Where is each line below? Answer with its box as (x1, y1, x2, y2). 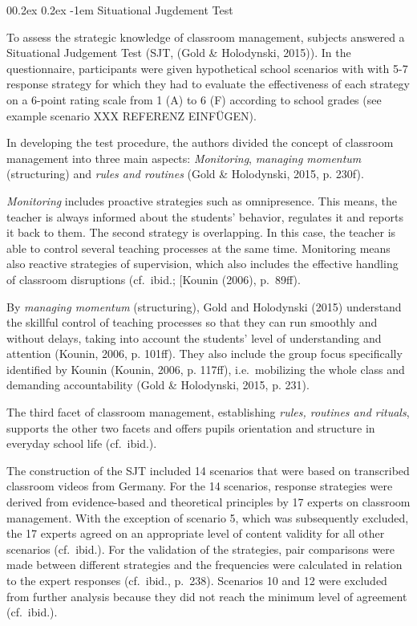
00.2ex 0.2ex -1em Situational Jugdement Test (6, 2, 233, 18)
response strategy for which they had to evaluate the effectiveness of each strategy (6, 75, 410, 92)
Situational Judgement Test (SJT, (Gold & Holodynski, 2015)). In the (6, 44, 351, 61)
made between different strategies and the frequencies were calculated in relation (6, 556, 403, 573)
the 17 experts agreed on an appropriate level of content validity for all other (6, 525, 385, 542)
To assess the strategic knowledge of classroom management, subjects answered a (6, 28, 405, 45)
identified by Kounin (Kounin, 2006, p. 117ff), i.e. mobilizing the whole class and (6, 360, 405, 377)
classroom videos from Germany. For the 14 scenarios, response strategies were (6, 478, 393, 494)
